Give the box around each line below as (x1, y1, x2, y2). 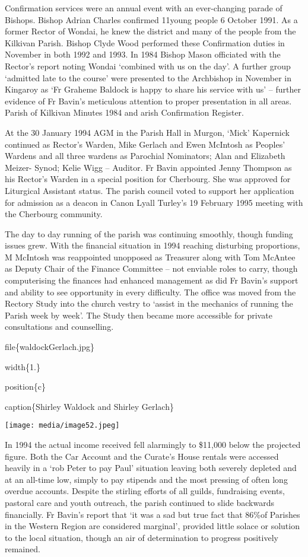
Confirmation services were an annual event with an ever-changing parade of (5, 2, 282, 14)
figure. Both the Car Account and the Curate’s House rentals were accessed (5, 450, 279, 462)
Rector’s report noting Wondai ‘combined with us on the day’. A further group (5, 59, 291, 72)
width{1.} (5, 360, 40, 373)
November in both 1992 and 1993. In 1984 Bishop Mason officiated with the (5, 48, 281, 61)
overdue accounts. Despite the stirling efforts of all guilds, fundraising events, (5, 485, 285, 497)
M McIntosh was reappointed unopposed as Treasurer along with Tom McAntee (5, 250, 296, 263)
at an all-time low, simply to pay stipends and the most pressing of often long (5, 473, 288, 485)
